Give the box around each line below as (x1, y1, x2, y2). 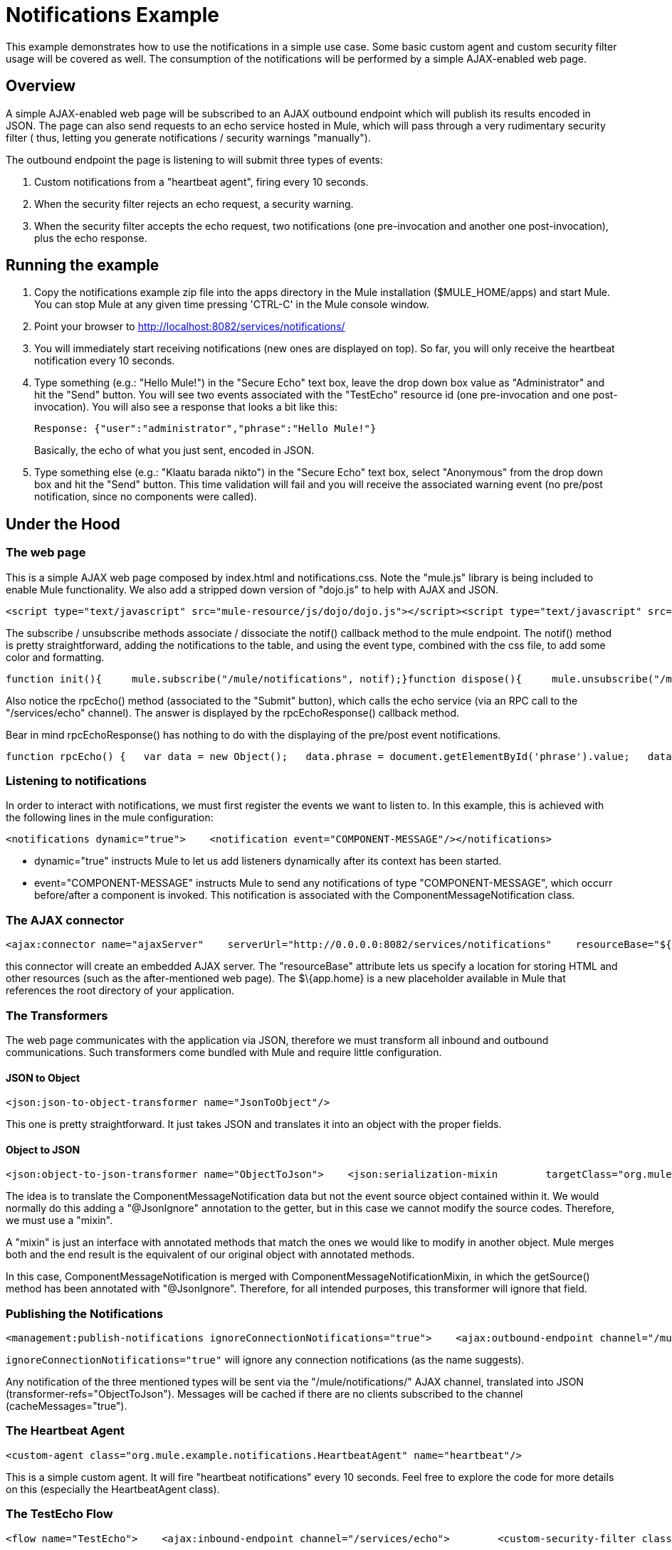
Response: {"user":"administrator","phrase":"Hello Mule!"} (34, 423, 377, 435)
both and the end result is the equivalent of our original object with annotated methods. (6, 1248, 415, 1261)
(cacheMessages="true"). (6, 1400, 127, 1413)
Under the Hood (6, 515, 120, 533)
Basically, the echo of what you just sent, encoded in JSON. (34, 444, 315, 457)
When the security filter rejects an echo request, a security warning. (34, 197, 354, 210)
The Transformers (6, 1008, 108, 1023)
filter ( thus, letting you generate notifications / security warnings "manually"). (6, 131, 372, 144)
